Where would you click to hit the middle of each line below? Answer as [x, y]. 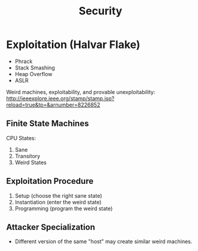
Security [100, 11]
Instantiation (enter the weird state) [58, 202]
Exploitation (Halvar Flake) [73, 45]
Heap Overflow [33, 74]
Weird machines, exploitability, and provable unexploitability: [81, 92]
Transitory [28, 156]
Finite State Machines [48, 124]
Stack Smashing [35, 68]
